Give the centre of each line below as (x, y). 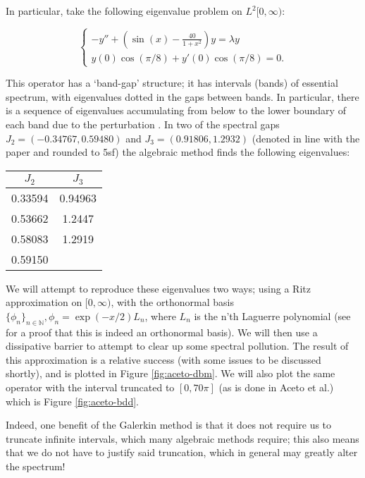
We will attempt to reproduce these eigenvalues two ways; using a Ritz (158, 288)
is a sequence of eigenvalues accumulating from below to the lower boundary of (176, 110)
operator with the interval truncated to (90, 387)
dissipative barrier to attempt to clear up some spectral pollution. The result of (177, 346)
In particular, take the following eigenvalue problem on (124, 11)
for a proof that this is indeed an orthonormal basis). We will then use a (162, 332)
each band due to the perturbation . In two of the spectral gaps (143, 124)
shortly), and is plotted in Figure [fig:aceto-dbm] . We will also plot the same (171, 373)
